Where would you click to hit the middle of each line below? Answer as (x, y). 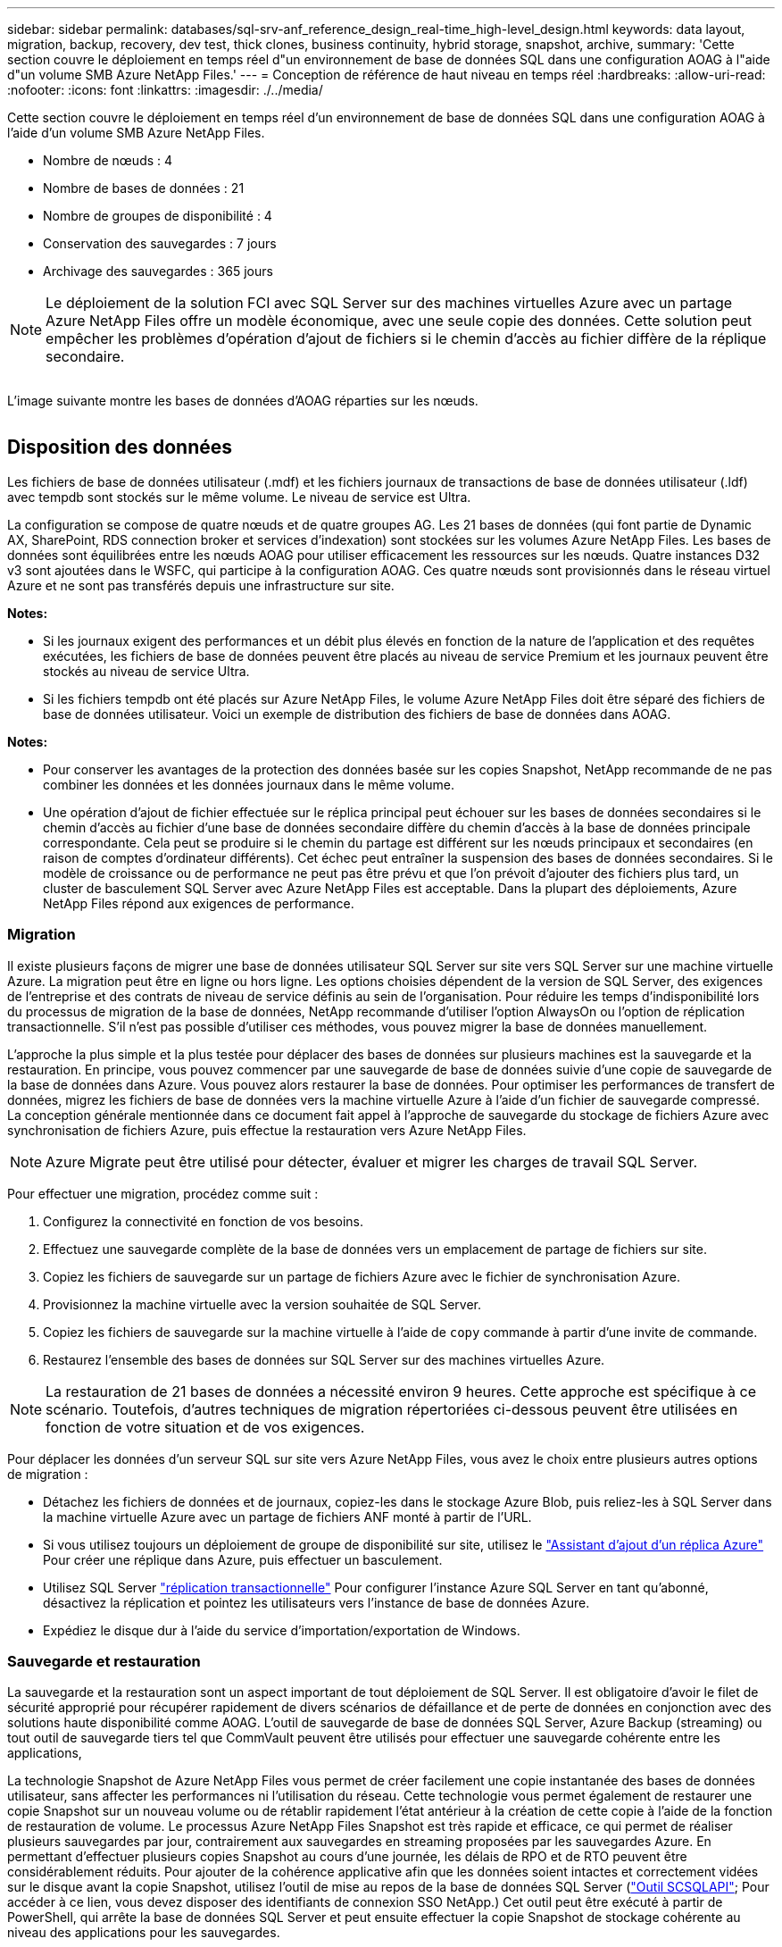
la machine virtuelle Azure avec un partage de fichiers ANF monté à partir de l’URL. (287, 1517)
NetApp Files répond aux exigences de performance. (199, 903)
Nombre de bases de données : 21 (144, 188)
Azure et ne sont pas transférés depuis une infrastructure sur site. (201, 585)
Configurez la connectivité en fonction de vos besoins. (204, 1221)
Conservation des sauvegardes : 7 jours (160, 243)
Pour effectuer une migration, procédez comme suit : (163, 1193)
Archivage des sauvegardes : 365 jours (158, 271)
